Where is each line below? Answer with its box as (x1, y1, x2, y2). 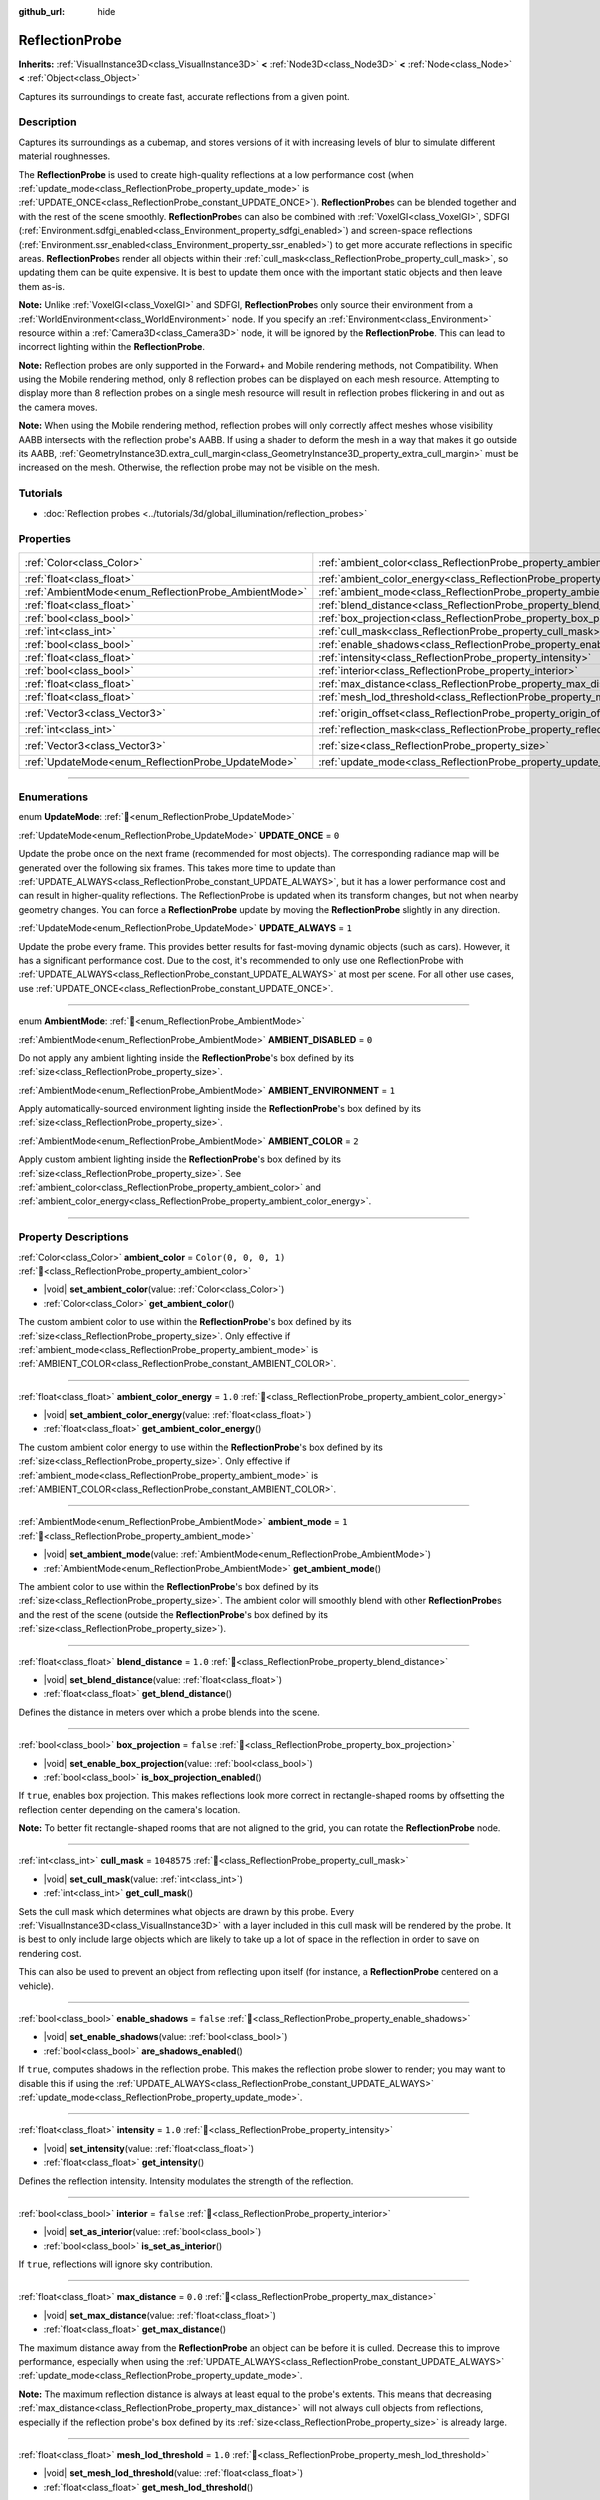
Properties (18, 532, 72, 546)
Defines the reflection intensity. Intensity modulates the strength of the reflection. (18, 2175, 354, 2187)
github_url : (18, 6, 65, 17)
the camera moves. (18, 401, 99, 413)
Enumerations (18, 790, 89, 804)
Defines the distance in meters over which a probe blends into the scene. (18, 1706, 320, 1718)
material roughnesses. (18, 150, 111, 162)
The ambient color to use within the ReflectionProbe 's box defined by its (18, 1581, 319, 1592)
